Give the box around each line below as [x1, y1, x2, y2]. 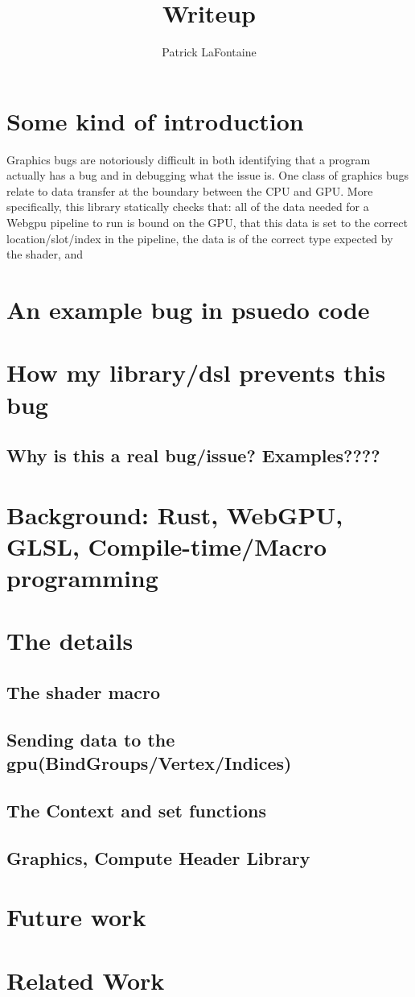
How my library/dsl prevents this [6, 356, 386, 389]
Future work [6, 900, 146, 933]
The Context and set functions [6, 798, 266, 822]
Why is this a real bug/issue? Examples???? [6, 443, 380, 468]
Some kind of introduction [6, 104, 304, 137]
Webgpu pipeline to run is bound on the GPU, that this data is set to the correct [6, 214, 408, 231]
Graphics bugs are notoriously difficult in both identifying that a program [6, 151, 371, 168]
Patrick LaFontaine [162, 43, 257, 60]
